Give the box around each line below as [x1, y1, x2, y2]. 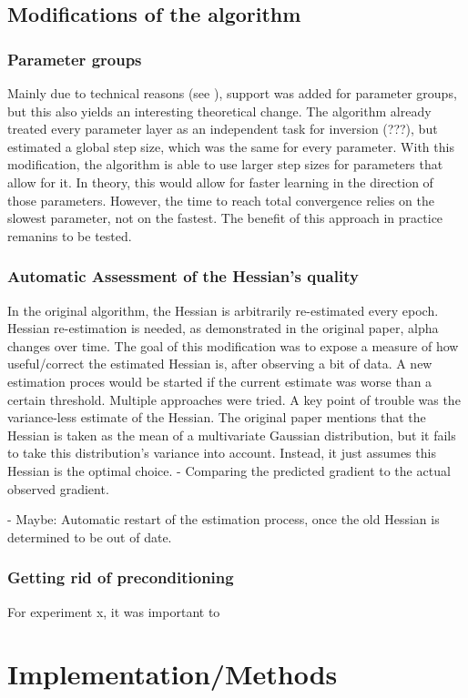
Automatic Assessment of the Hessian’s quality [7, 265, 359, 288]
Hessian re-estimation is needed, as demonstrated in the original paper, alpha [7, 319, 439, 338]
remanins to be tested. [7, 226, 132, 245]
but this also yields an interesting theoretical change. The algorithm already [7, 101, 432, 120]
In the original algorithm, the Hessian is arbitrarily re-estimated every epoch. [7, 300, 439, 319]
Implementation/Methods [7, 655, 338, 693]
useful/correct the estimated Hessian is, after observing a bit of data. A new [7, 354, 432, 373]
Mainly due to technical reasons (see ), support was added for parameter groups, [7, 84, 457, 102]
